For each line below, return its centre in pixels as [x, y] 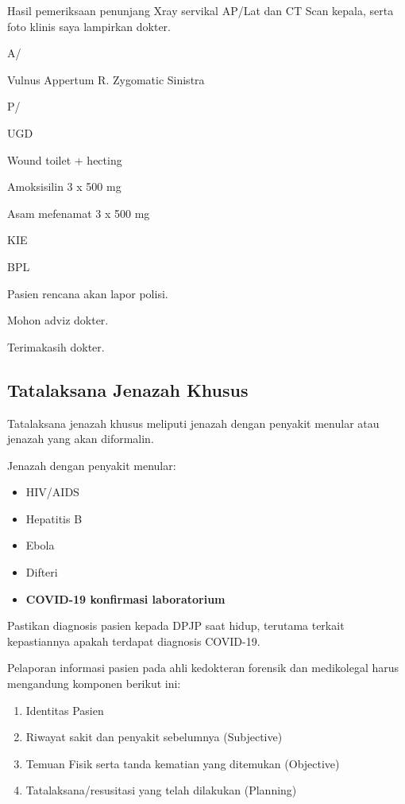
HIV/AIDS [52, 492]
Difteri [42, 572]
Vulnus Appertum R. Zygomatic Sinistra [106, 79]
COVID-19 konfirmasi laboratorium [125, 598]
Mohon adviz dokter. [58, 320]
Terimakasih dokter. [56, 346]
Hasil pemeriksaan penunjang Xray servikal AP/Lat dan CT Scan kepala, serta [201, 10]
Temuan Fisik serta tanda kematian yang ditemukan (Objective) [183, 763]
